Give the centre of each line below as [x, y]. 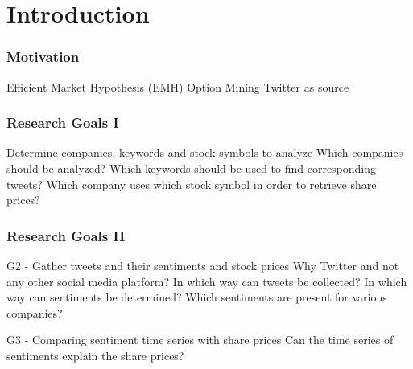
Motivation [43, 57]
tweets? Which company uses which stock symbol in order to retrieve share [192, 184]
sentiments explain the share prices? [95, 355]
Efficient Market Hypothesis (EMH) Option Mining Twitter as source [178, 86]
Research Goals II [66, 235]
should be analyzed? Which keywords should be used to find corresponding [192, 168]
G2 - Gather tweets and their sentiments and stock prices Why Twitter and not [203, 265]
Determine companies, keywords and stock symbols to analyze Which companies [205, 152]
